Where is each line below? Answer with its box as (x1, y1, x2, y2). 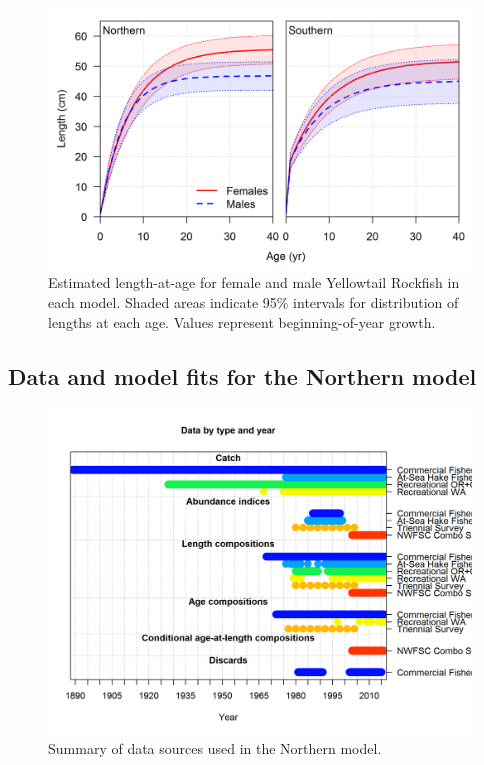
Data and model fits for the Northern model (8, 360, 477, 391)
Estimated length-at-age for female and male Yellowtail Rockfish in (48, 272, 460, 293)
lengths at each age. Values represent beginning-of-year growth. (48, 311, 436, 332)
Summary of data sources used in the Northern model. (48, 737, 382, 758)
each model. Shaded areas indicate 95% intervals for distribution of (48, 292, 459, 313)
